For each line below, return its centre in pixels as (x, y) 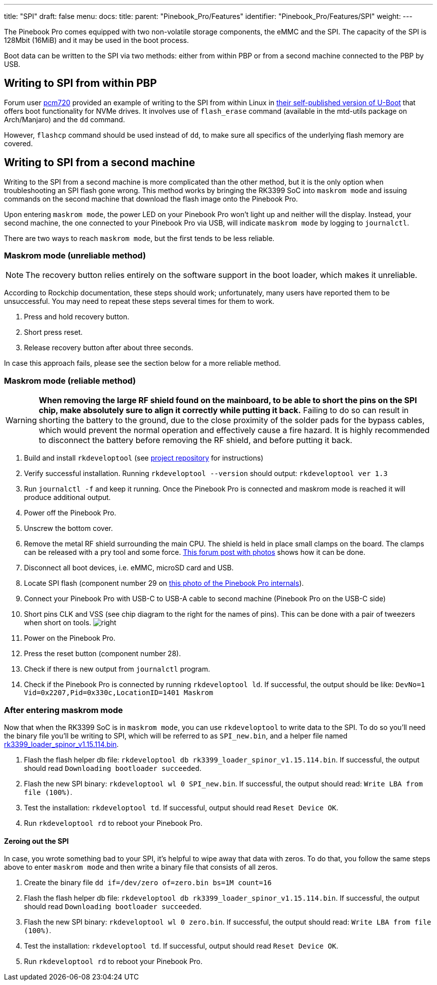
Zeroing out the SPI (36, 841)
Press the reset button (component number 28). (103, 654)
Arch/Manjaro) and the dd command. (65, 119)
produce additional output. (67, 497)
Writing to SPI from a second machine (100, 163)
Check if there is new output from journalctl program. (117, 669)
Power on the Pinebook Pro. (70, 638)
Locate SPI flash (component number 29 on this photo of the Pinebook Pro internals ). (164, 583)
